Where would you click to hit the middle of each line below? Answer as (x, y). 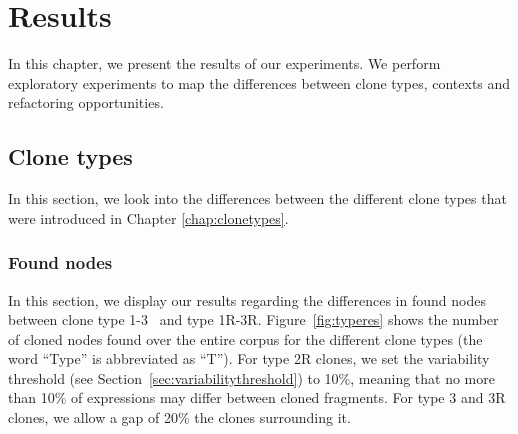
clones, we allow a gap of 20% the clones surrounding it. (179, 417)
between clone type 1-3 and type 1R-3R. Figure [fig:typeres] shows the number (253, 319)
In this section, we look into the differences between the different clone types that (257, 198)
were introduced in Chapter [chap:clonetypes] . (148, 217)
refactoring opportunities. (86, 102)
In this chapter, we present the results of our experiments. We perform (224, 63)
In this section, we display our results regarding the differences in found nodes (247, 299)
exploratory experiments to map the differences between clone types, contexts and (259, 82)
